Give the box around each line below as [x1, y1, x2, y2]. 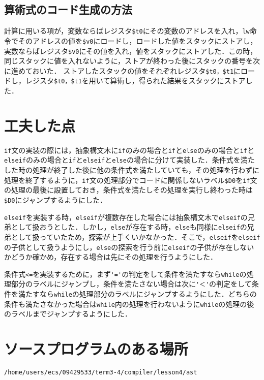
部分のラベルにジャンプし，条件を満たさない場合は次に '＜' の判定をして [11, 278, 252, 289]
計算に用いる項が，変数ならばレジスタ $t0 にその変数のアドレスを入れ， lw [4, 25, 250, 36]
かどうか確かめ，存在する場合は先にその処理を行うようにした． [4, 251, 218, 262]
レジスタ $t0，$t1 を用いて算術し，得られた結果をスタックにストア [25, 75, 246, 86]
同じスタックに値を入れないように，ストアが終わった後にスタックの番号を [4, 55, 253, 66]
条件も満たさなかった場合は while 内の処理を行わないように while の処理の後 [4, 298, 254, 309]
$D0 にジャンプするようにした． [4, 194, 107, 205]
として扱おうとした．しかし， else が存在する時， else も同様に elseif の [11, 221, 247, 232]
